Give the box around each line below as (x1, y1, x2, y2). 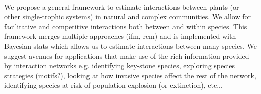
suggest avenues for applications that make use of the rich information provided (4, 50, 249, 61)
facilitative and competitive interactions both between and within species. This (4, 21, 247, 31)
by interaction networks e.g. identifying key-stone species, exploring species (4, 60, 235, 71)
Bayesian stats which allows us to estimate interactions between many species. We (4, 40, 257, 51)
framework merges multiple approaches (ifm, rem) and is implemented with (4, 31, 236, 41)
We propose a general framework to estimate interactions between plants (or (4, 1, 239, 12)
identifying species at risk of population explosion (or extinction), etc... (4, 80, 223, 90)
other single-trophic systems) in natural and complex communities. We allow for (4, 11, 251, 22)
